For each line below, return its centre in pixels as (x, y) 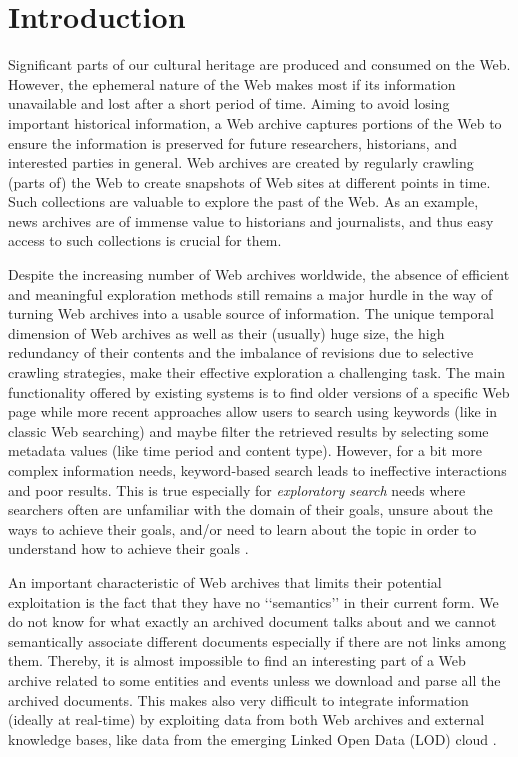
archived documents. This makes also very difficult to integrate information (238, 699)
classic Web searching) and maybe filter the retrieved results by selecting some (248, 430)
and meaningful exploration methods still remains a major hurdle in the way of (250, 293)
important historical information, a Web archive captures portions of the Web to (255, 122)
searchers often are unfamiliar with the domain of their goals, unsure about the (250, 509)
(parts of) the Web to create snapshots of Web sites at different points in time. (249, 181)
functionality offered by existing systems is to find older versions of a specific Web (259, 391)
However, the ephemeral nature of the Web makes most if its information (232, 83)
